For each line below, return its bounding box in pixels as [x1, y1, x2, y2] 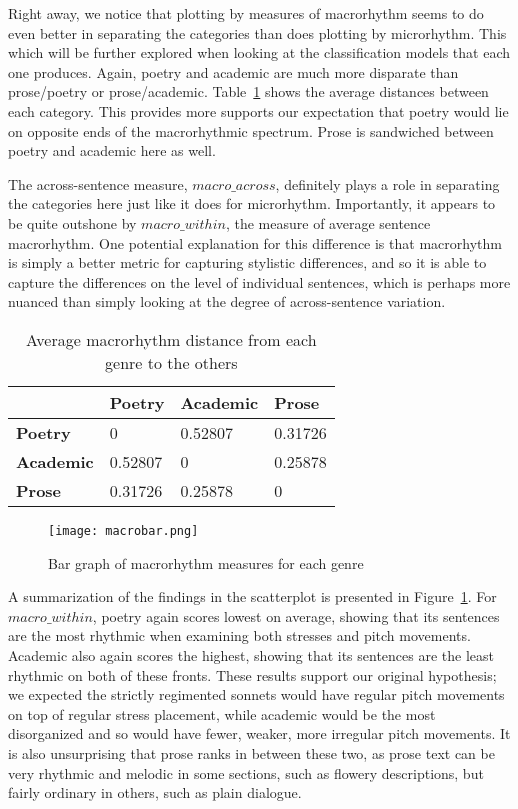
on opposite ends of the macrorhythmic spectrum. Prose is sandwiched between [8, 120, 494, 141]
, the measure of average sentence [225, 212, 431, 233]
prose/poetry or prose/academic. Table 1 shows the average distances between [8, 81, 489, 102]
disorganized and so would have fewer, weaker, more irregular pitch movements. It [8, 723, 511, 744]
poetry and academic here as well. [8, 140, 216, 161]
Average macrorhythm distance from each [26, 327, 317, 351]
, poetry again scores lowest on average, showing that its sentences [92, 605, 500, 626]
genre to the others [105, 350, 238, 374]
